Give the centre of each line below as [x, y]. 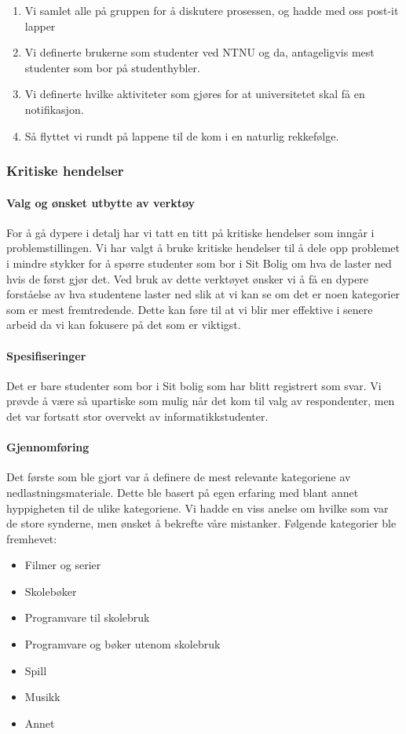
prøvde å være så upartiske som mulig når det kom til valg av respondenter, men [201, 401]
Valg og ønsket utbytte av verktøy [101, 202]
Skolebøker [51, 591]
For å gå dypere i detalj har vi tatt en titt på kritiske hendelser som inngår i [190, 232]
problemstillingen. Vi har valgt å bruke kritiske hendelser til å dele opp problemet [203, 248]
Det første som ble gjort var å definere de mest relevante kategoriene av [179, 477]
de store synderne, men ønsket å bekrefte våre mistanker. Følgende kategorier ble [201, 523]
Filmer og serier [63, 565]
